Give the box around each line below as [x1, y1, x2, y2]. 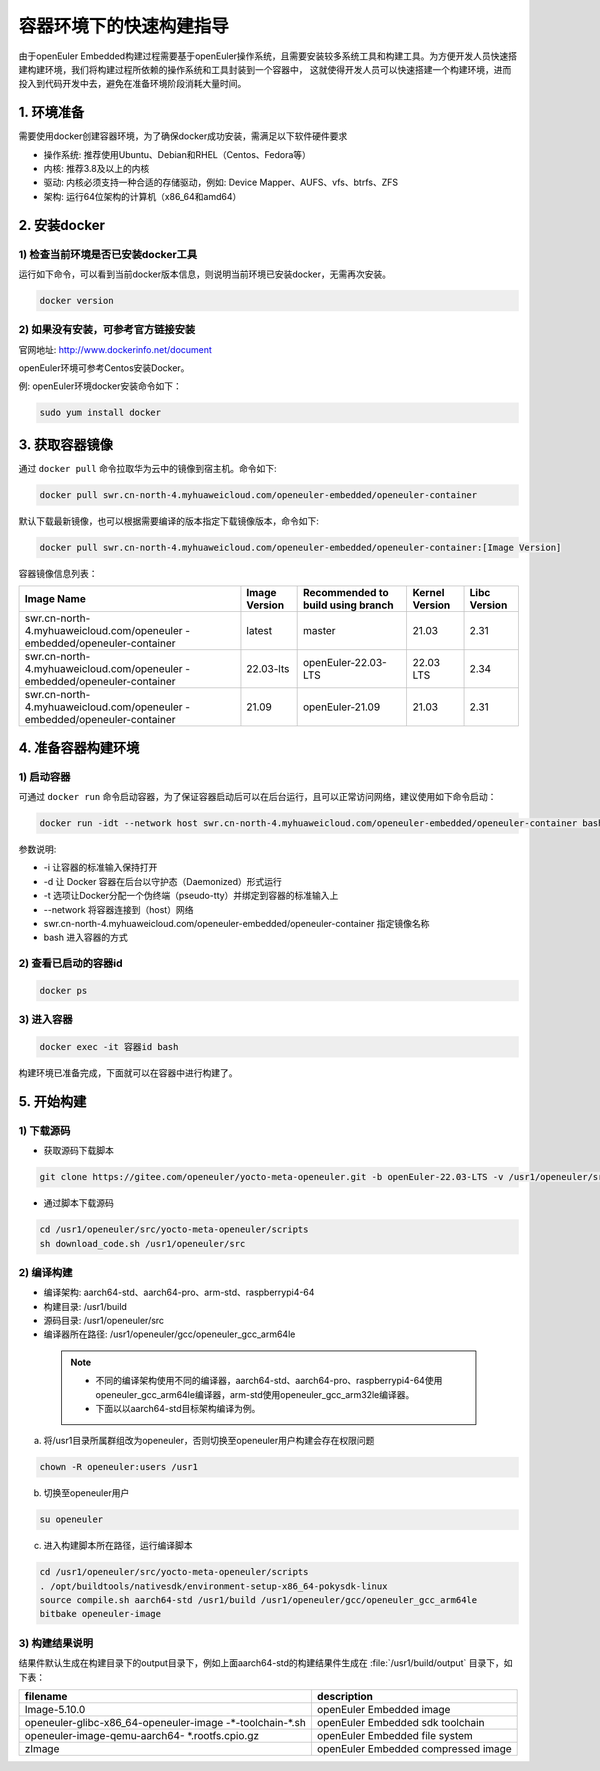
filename [24, 1689, 68, 1703]
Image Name [24, 592, 87, 606]
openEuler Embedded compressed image [316, 1741, 512, 1755]
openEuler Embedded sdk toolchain [316, 1715, 485, 1729]
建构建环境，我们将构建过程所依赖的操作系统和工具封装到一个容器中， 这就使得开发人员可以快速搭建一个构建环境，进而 [18, 63, 512, 75]
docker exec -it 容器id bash [39, 1041, 179, 1053]
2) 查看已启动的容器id [18, 956, 123, 970]
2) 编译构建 [18, 1265, 73, 1279]
